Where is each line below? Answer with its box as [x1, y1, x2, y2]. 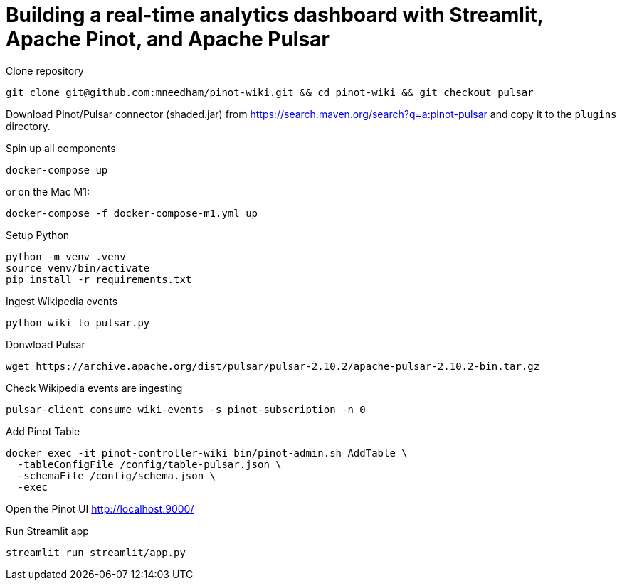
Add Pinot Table [6, 425, 80, 437]
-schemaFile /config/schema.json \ [17, 469, 216, 481]
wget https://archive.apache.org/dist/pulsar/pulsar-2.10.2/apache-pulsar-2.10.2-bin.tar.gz [6, 360, 540, 372]
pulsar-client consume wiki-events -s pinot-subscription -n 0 [6, 403, 366, 415]
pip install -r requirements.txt [6, 273, 192, 285]
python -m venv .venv [6, 250, 126, 262]
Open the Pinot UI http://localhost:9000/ [6, 502, 194, 515]
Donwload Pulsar [6, 338, 85, 351]
